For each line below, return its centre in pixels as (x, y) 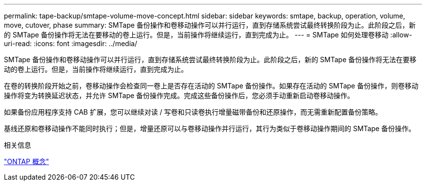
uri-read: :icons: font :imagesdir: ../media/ (71, 43)
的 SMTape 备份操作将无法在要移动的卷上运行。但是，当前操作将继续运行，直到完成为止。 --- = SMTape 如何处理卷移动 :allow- (208, 35)
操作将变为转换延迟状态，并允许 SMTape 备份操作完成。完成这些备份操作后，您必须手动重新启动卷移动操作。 (179, 95)
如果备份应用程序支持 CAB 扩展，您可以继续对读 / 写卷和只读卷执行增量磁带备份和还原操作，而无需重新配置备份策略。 (193, 112)
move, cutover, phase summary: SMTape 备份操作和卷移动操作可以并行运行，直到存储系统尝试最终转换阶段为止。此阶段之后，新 (210, 25)
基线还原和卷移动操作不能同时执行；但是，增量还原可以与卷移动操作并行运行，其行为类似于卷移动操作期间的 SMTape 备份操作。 (210, 128)
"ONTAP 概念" (27, 161)
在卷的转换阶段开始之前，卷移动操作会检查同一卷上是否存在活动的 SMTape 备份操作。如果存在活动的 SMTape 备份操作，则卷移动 (211, 86)
